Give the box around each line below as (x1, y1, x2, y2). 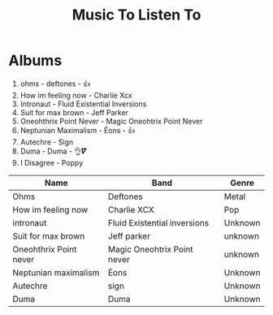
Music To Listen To (71, 6, 201, 24)
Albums (8, 51, 63, 70)
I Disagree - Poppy (19, 157, 84, 167)
